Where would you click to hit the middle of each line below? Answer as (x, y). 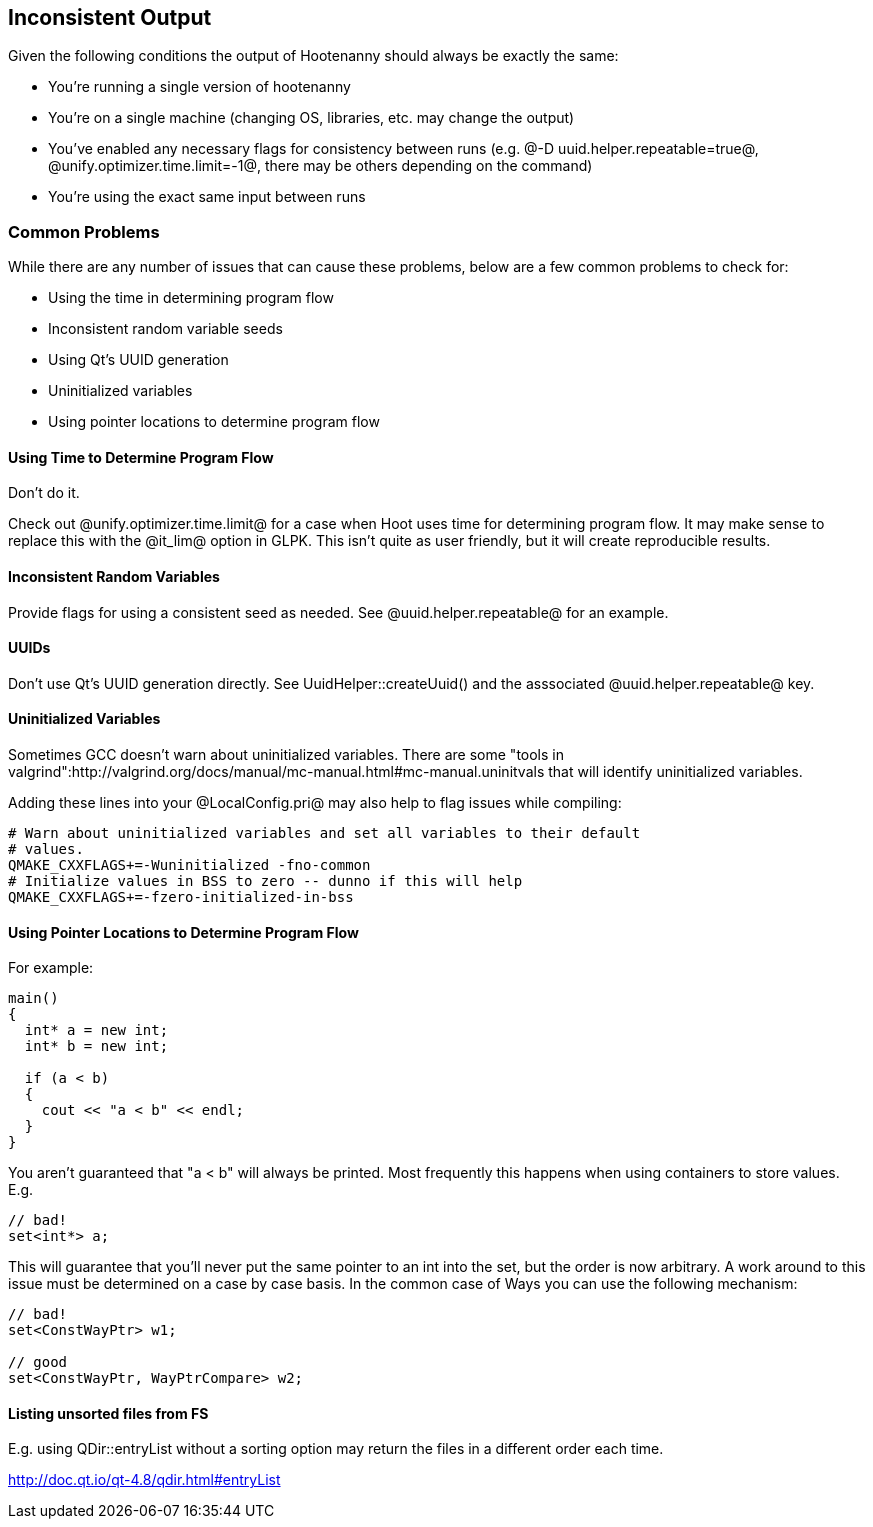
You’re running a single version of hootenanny (199, 87)
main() (33, 998)
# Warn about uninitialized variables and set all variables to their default (324, 833)
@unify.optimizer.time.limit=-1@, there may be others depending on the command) (320, 166)
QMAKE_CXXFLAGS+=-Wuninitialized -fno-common (189, 865)
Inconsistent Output (110, 17)
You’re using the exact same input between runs (207, 197)
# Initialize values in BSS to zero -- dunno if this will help (265, 881)
